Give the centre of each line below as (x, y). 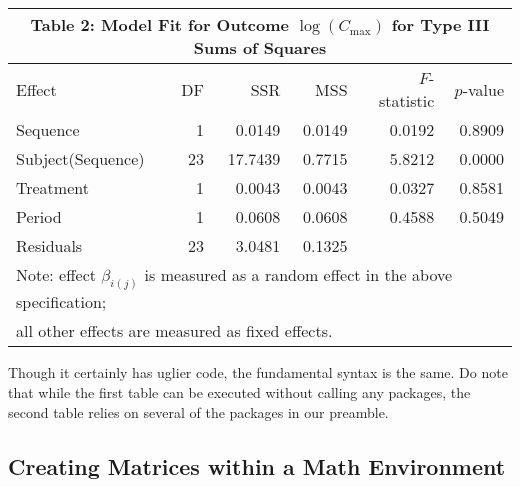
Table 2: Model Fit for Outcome (159, 24)
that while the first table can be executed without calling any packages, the (239, 391)
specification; (61, 302)
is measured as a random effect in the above (298, 274)
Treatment (52, 187)
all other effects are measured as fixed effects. (174, 331)
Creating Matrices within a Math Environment (257, 465)
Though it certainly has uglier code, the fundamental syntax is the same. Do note (258, 372)
